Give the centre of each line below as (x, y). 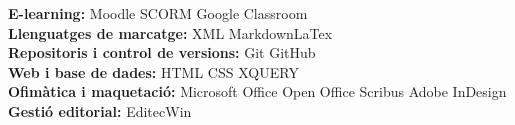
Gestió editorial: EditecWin (100, 110)
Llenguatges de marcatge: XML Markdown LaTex (170, 32)
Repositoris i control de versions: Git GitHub (162, 52)
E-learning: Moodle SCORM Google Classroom (158, 13)
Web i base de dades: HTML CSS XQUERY (153, 71)
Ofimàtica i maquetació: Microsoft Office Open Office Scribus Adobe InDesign (257, 91)
